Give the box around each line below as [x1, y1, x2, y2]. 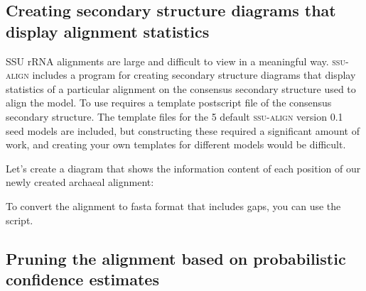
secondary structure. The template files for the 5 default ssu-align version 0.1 [6, 109, 343, 123]
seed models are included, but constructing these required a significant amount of [6, 123, 360, 138]
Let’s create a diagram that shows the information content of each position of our [6, 160, 361, 175]
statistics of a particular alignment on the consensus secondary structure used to [6, 81, 356, 96]
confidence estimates [6, 268, 159, 290]
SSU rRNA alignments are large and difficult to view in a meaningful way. [6, 53, 329, 68]
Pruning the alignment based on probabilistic [6, 247, 346, 269]
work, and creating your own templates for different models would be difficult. [6, 137, 346, 152]
